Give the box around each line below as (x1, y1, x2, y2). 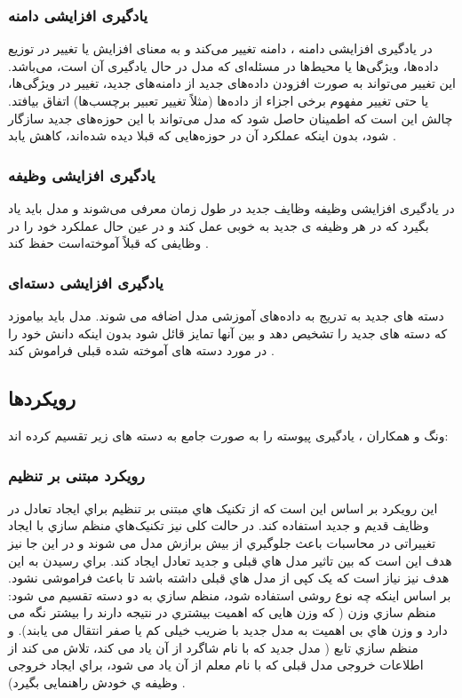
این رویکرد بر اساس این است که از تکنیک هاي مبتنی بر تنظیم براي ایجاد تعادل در (8, 498, 438, 517)
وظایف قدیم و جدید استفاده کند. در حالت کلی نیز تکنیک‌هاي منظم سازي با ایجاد (8, 516, 429, 535)
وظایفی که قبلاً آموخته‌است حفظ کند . (8, 234, 209, 252)
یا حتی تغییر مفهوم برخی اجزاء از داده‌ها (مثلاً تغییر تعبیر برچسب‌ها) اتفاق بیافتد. (8, 91, 429, 109)
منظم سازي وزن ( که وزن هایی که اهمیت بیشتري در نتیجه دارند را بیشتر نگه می (8, 603, 436, 622)
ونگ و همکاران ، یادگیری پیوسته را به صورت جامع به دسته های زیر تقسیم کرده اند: (8, 425, 449, 444)
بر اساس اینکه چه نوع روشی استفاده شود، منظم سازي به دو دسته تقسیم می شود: (8, 585, 451, 604)
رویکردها (8, 385, 76, 412)
